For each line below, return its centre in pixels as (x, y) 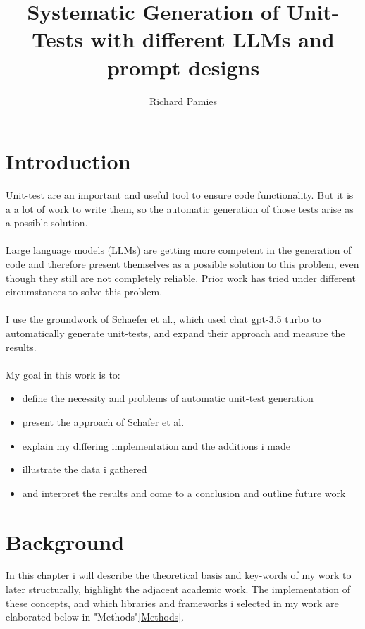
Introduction (68, 161)
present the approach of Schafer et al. (103, 421)
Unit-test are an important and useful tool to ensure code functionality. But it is (180, 195)
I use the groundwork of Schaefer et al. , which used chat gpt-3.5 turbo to (163, 319)
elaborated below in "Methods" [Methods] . (95, 617)
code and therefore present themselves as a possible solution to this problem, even (182, 264)
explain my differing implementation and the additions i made (156, 445)
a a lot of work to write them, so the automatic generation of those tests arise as (180, 208)
